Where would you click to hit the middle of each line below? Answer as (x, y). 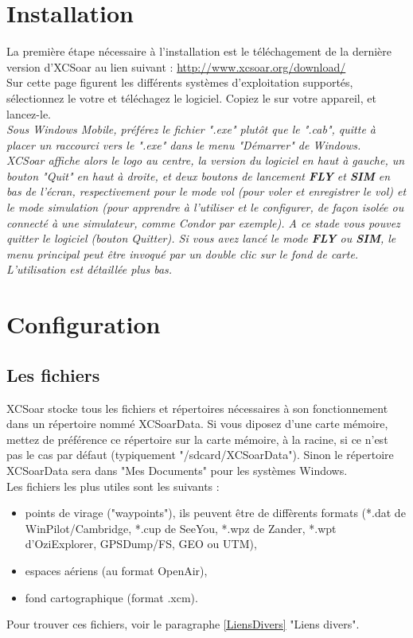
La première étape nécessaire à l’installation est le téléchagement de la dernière (199, 51)
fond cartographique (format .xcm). (111, 597)
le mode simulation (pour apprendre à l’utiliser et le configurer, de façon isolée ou (205, 207)
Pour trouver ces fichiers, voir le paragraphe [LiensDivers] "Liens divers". (183, 624)
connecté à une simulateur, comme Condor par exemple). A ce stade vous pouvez (203, 222)
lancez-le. (29, 113)
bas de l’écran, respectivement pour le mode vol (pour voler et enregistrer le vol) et (206, 191)
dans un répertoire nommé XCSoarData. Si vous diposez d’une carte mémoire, (197, 424)
